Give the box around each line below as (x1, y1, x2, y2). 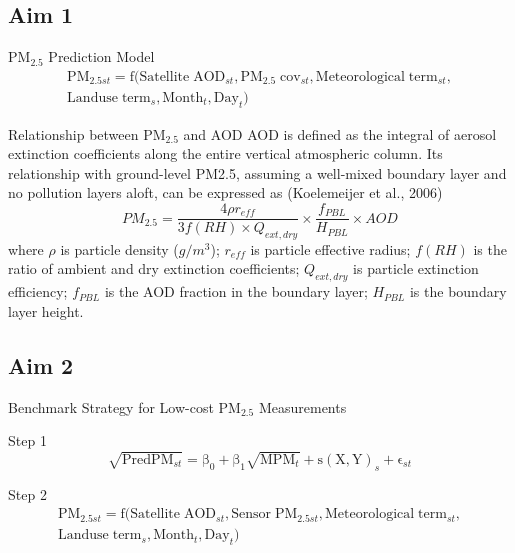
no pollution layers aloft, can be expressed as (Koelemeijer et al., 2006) (8, 182, 443, 203)
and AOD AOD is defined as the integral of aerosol (183, 123, 497, 144)
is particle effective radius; (250, 238, 411, 259)
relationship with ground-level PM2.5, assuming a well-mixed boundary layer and (8, 162, 507, 183)
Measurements (258, 396, 347, 417)
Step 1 (8, 430, 47, 451)
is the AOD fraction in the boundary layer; (104, 281, 368, 302)
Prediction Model (48, 46, 155, 67)
